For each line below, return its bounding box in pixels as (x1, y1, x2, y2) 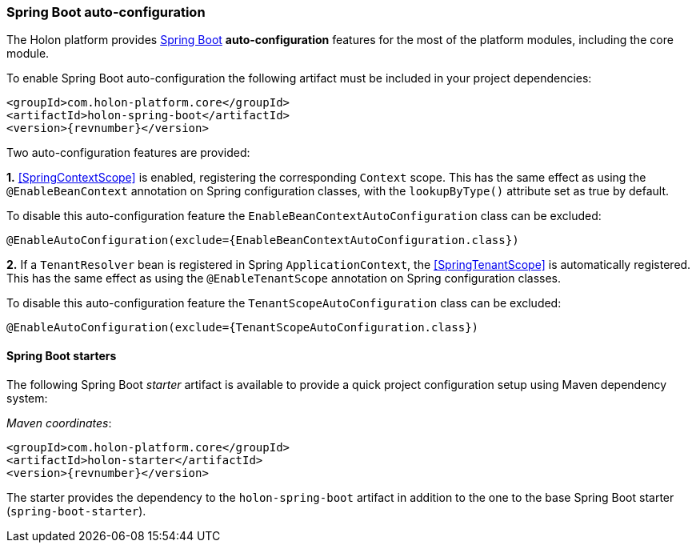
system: (6, 391, 48, 405)
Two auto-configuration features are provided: (6, 146, 250, 160)
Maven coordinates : (6, 415, 112, 430)
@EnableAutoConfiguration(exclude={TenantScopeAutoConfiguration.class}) (6, 321, 479, 335)
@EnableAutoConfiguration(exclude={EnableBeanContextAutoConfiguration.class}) (6, 234, 519, 247)
